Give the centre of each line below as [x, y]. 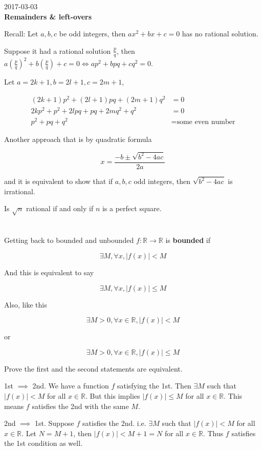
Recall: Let [21, 34]
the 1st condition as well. [43, 443]
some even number [206, 122]
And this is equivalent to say [49, 272]
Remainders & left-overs [48, 16]
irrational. [20, 191]
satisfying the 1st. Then [154, 386]
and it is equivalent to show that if [59, 181]
